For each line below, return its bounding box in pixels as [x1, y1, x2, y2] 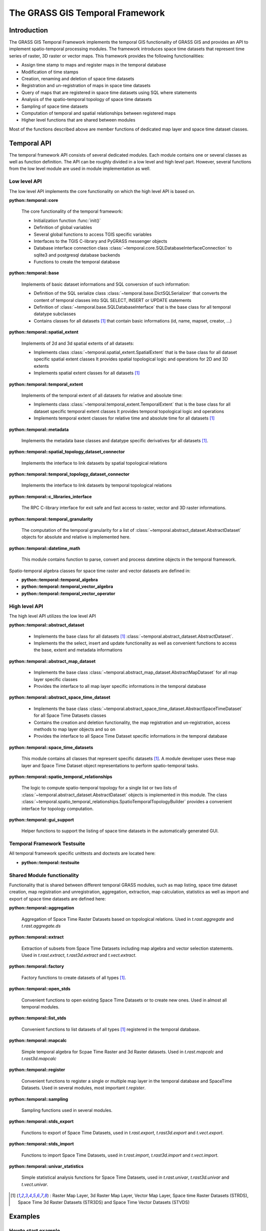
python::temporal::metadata [9, 426, 69, 432]
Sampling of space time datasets [21, 103, 88, 109]
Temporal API [9, 139, 52, 147]
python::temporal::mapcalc [9, 1037, 67, 1043]
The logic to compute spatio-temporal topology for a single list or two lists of [21, 785, 177, 791]
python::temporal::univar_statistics [9, 1163, 84, 1169]
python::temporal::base [9, 270, 59, 276]
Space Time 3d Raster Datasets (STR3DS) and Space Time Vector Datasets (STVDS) [18, 1199, 190, 1205]
